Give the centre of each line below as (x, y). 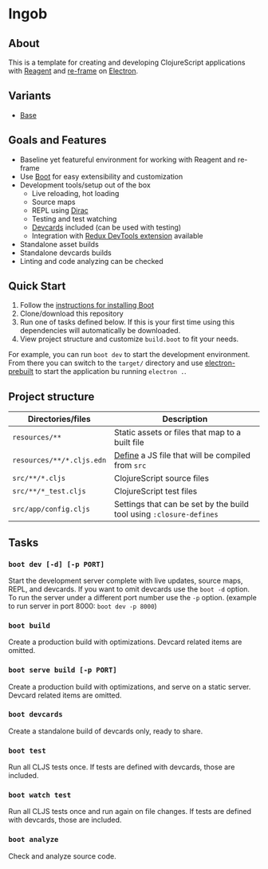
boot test (27, 751)
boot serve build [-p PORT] (63, 670)
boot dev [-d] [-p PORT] (57, 564)
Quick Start (37, 287)
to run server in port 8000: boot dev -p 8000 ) (83, 606)
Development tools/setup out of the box (85, 185)
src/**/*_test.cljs (49, 492)
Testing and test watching (74, 218)
